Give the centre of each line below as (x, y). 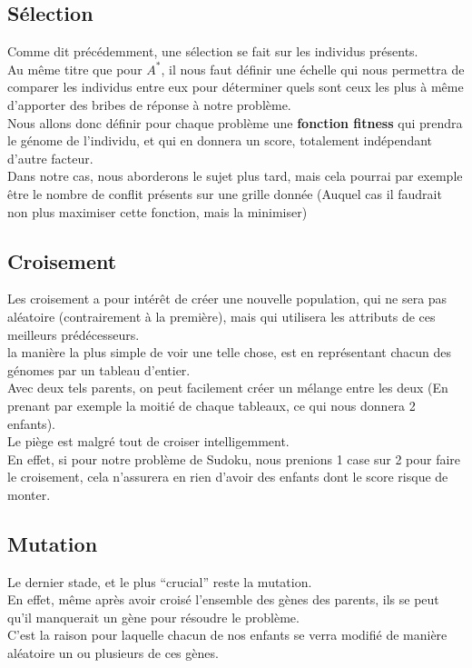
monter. (29, 494)
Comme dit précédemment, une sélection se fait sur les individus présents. (213, 51)
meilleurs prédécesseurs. (74, 334)
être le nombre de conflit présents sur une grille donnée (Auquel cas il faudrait (225, 193)
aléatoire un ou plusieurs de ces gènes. (113, 653)
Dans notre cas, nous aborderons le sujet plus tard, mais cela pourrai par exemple (235, 176)
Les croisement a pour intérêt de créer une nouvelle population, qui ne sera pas (227, 299)
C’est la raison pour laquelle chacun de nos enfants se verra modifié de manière (227, 635)
